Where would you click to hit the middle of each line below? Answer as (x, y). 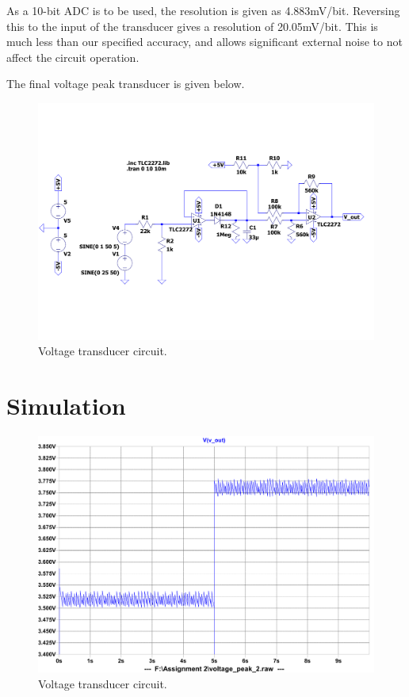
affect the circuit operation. (73, 57)
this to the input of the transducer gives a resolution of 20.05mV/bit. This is (192, 26)
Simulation (66, 405)
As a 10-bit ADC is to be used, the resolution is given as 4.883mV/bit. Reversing (203, 10)
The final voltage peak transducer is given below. (126, 84)
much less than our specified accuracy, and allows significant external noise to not (204, 42)
